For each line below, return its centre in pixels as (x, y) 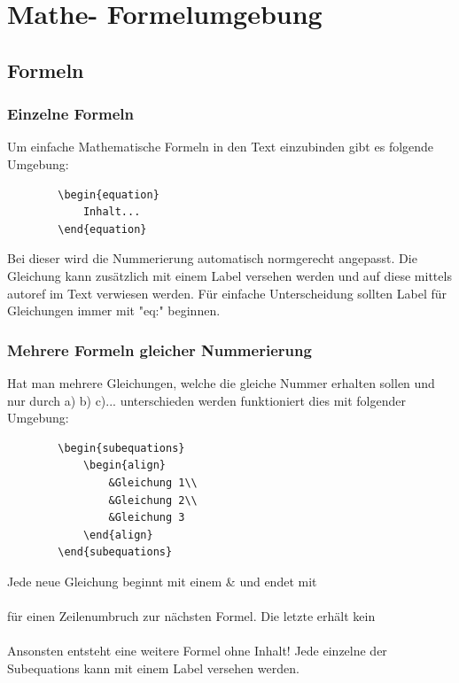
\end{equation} (102, 229)
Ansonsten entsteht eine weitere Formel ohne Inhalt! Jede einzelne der (197, 651)
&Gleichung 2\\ (153, 500)
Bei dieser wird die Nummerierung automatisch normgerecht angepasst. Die (212, 258)
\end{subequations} (115, 552)
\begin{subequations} (121, 448)
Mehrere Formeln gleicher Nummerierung (159, 349)
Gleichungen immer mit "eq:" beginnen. (114, 310)
